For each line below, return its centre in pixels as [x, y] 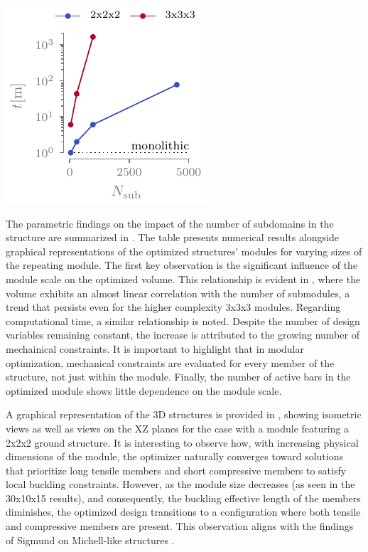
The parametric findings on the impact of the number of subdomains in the [170, 223]
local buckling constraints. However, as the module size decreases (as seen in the [180, 484]
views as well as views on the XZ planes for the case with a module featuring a [178, 428]
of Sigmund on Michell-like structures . [90, 540]
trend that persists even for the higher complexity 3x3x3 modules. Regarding [173, 307]
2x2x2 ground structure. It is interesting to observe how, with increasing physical [182, 442]
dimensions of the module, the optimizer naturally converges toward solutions [174, 456]
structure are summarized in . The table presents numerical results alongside [172, 237]
